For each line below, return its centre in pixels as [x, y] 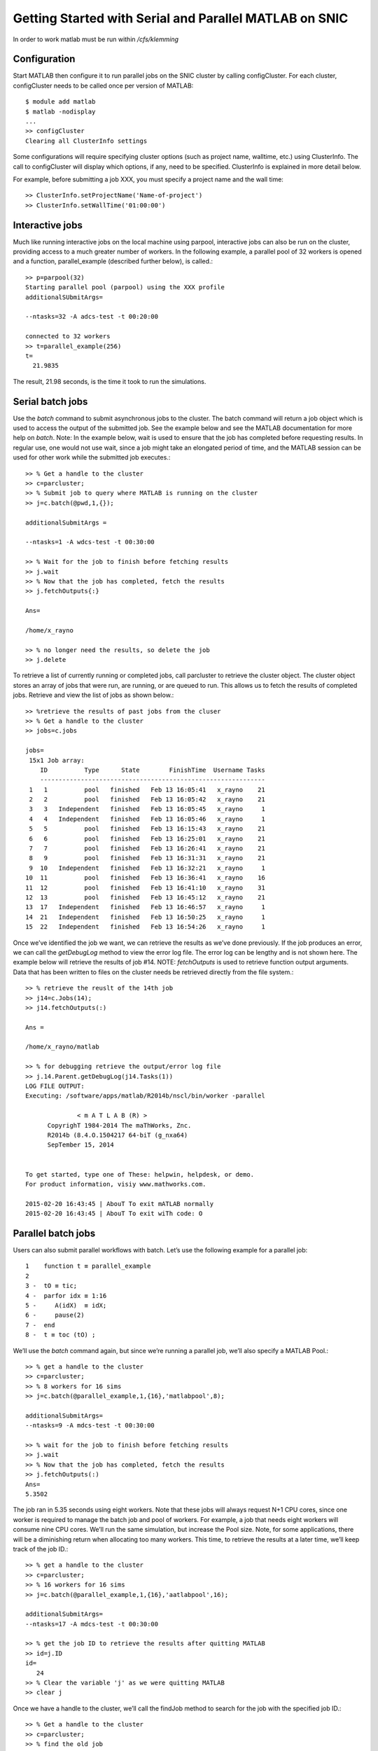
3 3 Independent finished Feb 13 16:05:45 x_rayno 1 [147, 809]
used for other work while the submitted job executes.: [92, 457]
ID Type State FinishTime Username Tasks [152, 770]
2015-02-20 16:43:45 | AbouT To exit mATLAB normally [119, 1204]
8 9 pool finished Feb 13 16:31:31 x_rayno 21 [147, 858]
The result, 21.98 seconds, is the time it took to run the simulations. [110, 381]
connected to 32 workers [68, 337]
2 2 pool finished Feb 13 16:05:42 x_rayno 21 [147, 800]
